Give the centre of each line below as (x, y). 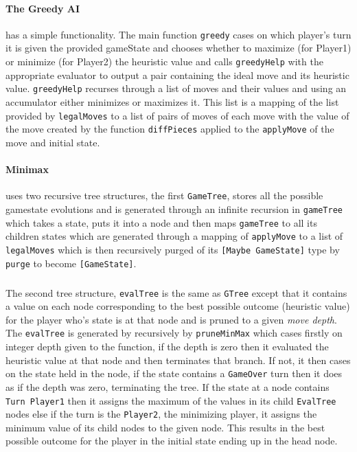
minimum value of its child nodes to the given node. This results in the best (165, 427)
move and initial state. (53, 142)
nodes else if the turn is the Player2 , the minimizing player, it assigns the (161, 414)
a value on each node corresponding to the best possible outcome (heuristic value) (178, 306)
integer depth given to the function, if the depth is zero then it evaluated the (167, 347)
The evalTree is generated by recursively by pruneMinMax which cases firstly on (174, 333)
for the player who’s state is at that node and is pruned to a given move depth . (171, 319)
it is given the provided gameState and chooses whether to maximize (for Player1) (178, 48)
